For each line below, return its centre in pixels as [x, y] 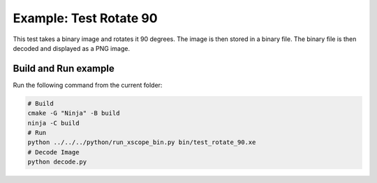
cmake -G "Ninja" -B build [74, 113]
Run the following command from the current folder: [88, 85]
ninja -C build [53, 123]
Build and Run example [64, 69]
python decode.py [57, 162]
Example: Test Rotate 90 [85, 18]
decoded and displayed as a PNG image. [72, 48]
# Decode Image [53, 152]
